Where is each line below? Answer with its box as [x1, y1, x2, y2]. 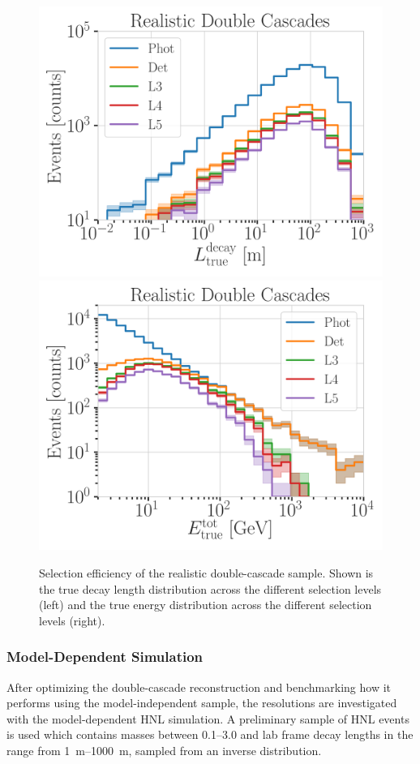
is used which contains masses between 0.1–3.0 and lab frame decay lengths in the [6, 726, 414, 743]
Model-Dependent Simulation [6, 646, 204, 667]
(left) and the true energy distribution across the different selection [39, 596, 372, 613]
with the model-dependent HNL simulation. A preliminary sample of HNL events [6, 710, 409, 727]
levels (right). [39, 612, 105, 629]
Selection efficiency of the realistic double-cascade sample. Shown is [39, 564, 374, 581]
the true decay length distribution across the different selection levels [39, 580, 382, 597]
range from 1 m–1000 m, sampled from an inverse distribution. [6, 741, 322, 758]
